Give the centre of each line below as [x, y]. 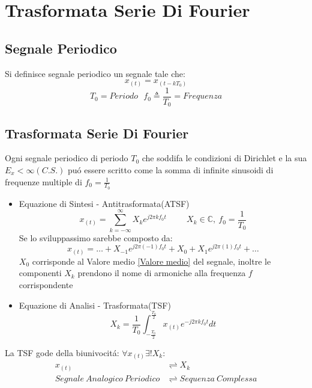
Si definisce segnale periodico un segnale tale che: [95, 73]
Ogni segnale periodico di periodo [67, 158]
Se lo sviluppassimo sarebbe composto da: [96, 237]
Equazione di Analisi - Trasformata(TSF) [95, 305]
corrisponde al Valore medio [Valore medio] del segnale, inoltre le [151, 261]
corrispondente [46, 284]
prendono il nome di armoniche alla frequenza [162, 273]
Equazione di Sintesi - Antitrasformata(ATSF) [104, 203]
